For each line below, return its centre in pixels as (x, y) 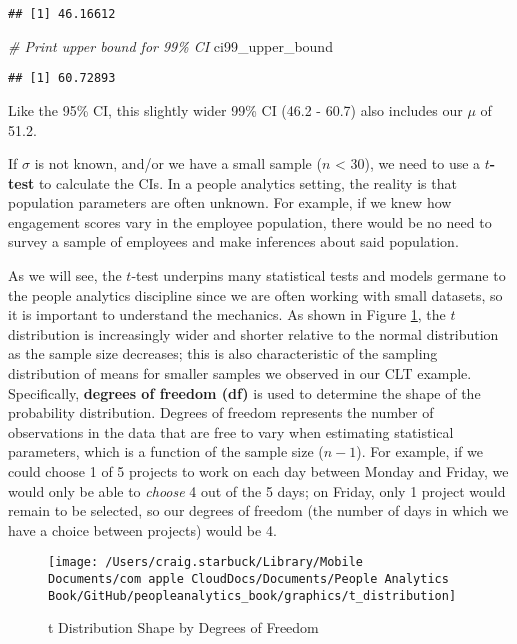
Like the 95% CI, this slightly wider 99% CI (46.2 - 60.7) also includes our (235, 109)
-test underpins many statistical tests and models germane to (318, 275)
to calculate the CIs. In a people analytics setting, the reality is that (247, 182)
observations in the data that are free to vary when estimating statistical (231, 431)
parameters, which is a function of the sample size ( (166, 451)
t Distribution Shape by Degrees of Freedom (183, 627)
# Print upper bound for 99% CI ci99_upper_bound (170, 45)
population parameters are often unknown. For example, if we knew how (230, 202)
